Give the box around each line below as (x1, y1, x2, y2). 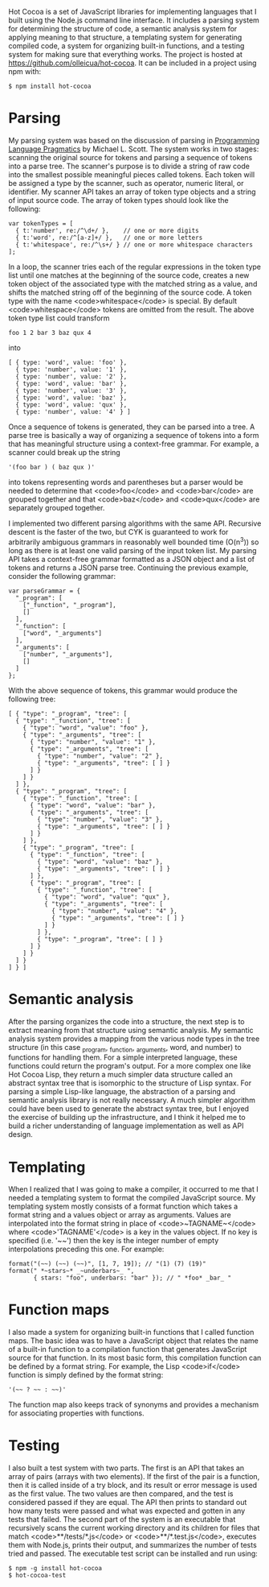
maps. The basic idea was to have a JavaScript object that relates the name (8, 1336, 259, 1345)
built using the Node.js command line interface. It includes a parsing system (8, 15, 259, 25)
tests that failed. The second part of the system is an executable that (8, 1515, 236, 1524)
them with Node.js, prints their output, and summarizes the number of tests (8, 1540, 257, 1550)
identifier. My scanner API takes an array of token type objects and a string (8, 187, 256, 196)
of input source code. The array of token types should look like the (8, 195, 229, 205)
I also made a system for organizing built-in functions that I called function (8, 1328, 255, 1337)
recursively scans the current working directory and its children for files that (8, 1523, 260, 1533)
